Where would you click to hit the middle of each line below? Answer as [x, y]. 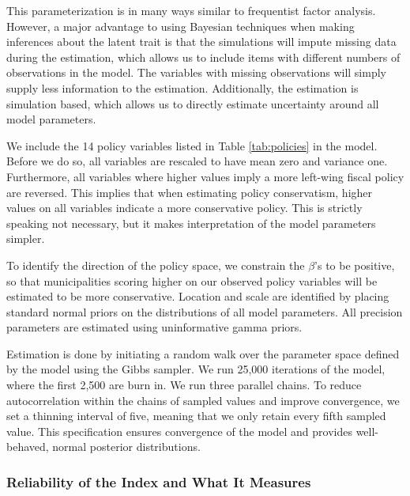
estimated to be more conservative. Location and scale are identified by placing [198, 296]
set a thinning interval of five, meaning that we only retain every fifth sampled [196, 416]
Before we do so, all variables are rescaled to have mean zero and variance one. [197, 161]
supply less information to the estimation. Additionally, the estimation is [182, 87]
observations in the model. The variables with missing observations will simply [196, 72]
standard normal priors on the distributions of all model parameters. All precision [205, 311]
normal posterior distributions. [126, 447]
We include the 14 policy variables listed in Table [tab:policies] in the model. [192, 145]
